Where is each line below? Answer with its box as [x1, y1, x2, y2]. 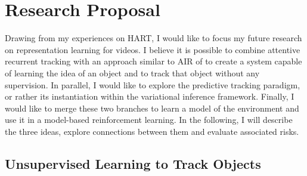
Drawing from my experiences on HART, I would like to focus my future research [5, 32, 302, 44]
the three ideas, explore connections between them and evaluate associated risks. [5, 125, 299, 137]
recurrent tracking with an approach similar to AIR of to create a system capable [5, 55, 302, 67]
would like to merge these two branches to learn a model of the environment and [5, 101, 299, 114]
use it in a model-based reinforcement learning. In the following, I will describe [5, 113, 293, 126]
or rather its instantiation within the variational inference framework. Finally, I [5, 90, 294, 103]
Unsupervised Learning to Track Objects [5, 154, 261, 172]
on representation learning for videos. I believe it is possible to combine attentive [5, 43, 300, 55]
